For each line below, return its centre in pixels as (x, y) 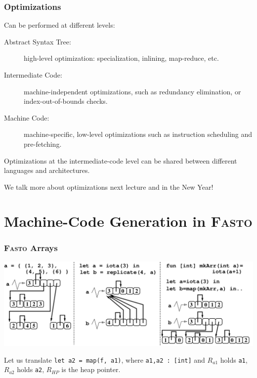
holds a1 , (234, 359)
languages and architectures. (47, 170)
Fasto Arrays (31, 247)
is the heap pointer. (91, 369)
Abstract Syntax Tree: (38, 41)
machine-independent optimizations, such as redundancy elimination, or (132, 91)
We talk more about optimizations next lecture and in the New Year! (109, 187)
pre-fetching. (43, 144)
